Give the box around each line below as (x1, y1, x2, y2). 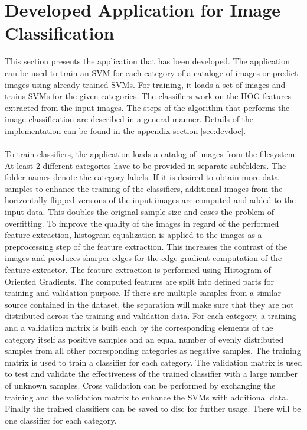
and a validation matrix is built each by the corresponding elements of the (5, 321, 273, 333)
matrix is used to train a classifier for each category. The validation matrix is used (5, 356, 302, 368)
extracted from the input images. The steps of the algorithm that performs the (5, 101, 290, 113)
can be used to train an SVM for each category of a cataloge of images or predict (5, 66, 298, 79)
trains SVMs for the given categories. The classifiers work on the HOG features (5, 90, 292, 102)
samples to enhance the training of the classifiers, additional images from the (5, 182, 283, 194)
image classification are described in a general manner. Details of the (5, 113, 254, 125)
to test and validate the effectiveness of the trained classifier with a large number (5, 367, 298, 380)
